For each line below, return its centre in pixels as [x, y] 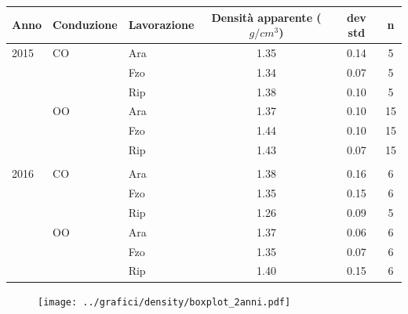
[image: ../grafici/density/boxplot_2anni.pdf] [164, 302]
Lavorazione [161, 25]
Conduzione [85, 25]
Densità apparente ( [266, 17]
